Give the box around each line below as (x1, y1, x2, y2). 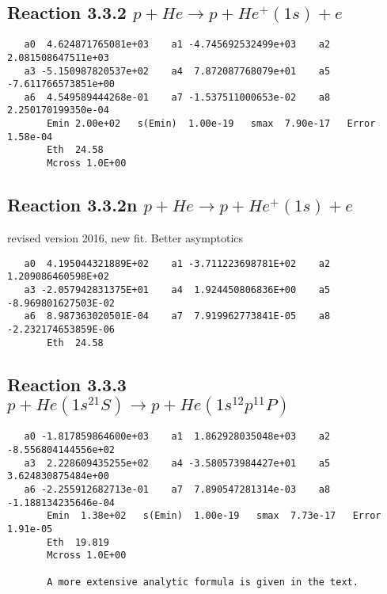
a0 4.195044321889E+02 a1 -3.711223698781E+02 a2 (24, 257, 331, 269)
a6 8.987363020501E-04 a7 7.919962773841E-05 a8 (24, 310, 331, 322)
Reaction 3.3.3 (7, 371, 127, 396)
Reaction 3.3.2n (7, 192, 138, 217)
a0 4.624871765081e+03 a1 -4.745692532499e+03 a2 (24, 39, 331, 51)
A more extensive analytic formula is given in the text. (47, 576, 359, 588)
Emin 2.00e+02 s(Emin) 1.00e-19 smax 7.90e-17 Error (47, 118, 376, 130)
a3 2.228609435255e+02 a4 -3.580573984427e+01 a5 (24, 457, 331, 469)
